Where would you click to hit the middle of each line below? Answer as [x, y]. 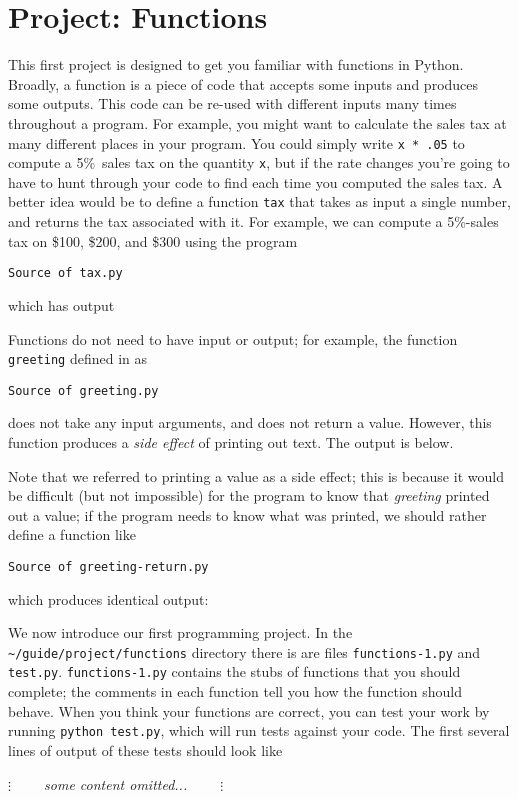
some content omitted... [116, 783]
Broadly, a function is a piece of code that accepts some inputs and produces [243, 83]
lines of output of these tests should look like [145, 749]
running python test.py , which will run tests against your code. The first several [259, 730]
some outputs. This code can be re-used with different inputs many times [232, 103]
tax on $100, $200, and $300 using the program [153, 240]
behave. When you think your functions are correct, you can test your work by [249, 710]
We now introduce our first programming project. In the [180, 632]
